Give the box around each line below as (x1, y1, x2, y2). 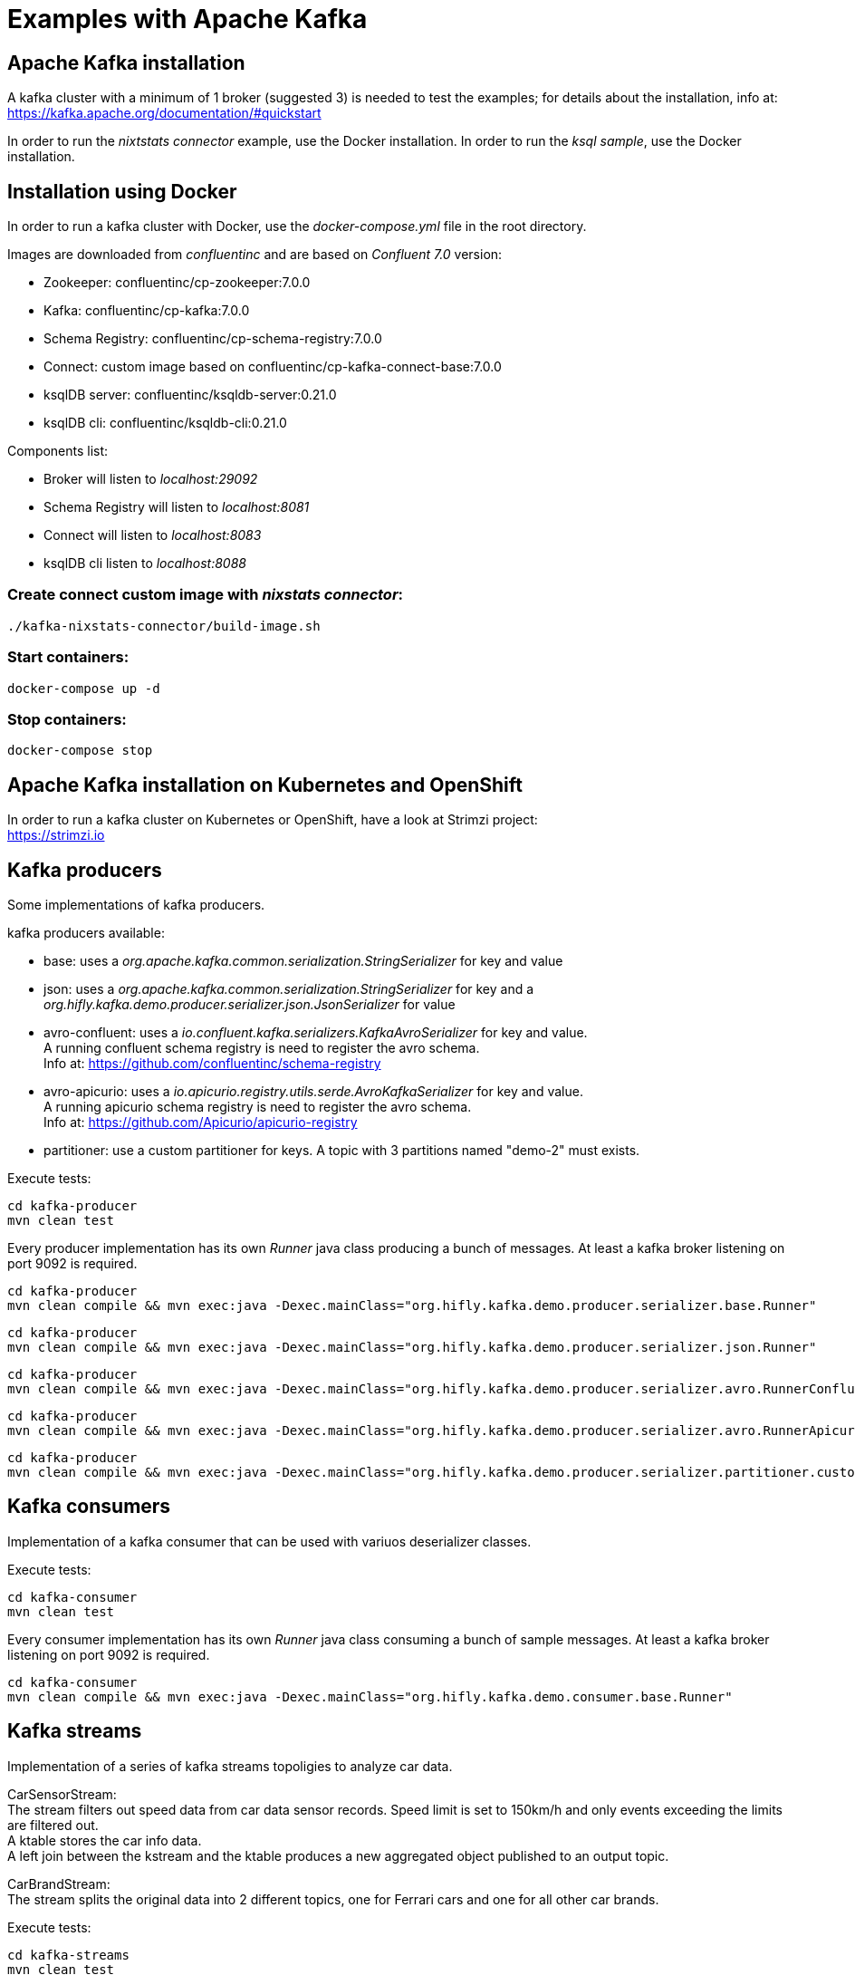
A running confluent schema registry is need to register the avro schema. (43, 1039, 480, 1055)
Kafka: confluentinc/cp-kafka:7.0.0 (43, 303, 250, 319)
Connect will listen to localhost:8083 (43, 527, 262, 544)
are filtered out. (7, 1816, 99, 1833)
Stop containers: (7, 709, 127, 728)
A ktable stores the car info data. (7, 1832, 202, 1848)
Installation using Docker (7, 179, 237, 203)
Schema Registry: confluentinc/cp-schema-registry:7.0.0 (43, 331, 382, 347)
